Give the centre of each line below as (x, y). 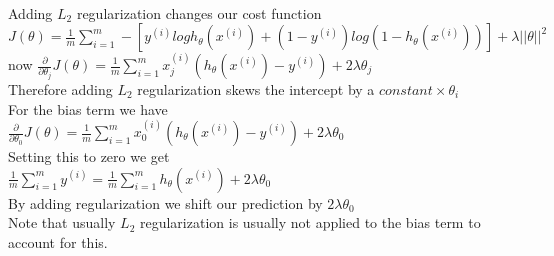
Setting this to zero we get (89, 156)
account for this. (58, 241)
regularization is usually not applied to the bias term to (310, 222)
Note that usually (62, 222)
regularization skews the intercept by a (256, 89)
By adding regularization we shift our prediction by (165, 202)
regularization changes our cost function (199, 12)
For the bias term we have (88, 108)
